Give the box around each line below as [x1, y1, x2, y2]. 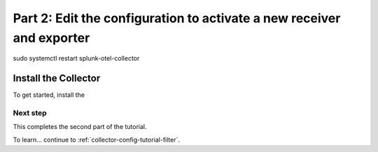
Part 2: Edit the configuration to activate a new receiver [13, 10, 341, 26]
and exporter [13, 30, 90, 45]
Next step [13, 108, 47, 118]
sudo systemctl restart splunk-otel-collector [13, 54, 140, 63]
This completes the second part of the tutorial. [13, 123, 147, 131]
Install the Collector [13, 73, 101, 84]
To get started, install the [13, 91, 85, 99]
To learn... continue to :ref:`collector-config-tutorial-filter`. [13, 135, 181, 144]
